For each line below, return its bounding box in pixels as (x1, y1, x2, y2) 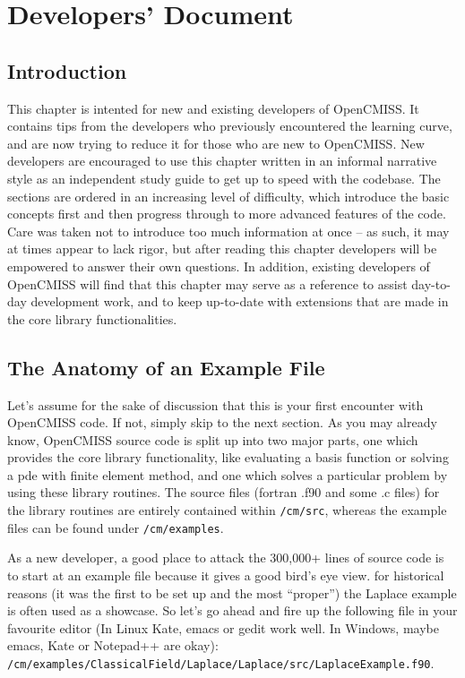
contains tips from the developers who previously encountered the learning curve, (7, 116, 452, 135)
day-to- (411, 274, 451, 293)
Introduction (7, 56, 127, 84)
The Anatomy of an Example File (7, 353, 325, 381)
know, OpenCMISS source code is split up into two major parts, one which (7, 430, 418, 449)
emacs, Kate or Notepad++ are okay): (7, 636, 219, 655)
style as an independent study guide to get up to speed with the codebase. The (7, 168, 441, 187)
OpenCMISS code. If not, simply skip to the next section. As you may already (7, 413, 437, 432)
